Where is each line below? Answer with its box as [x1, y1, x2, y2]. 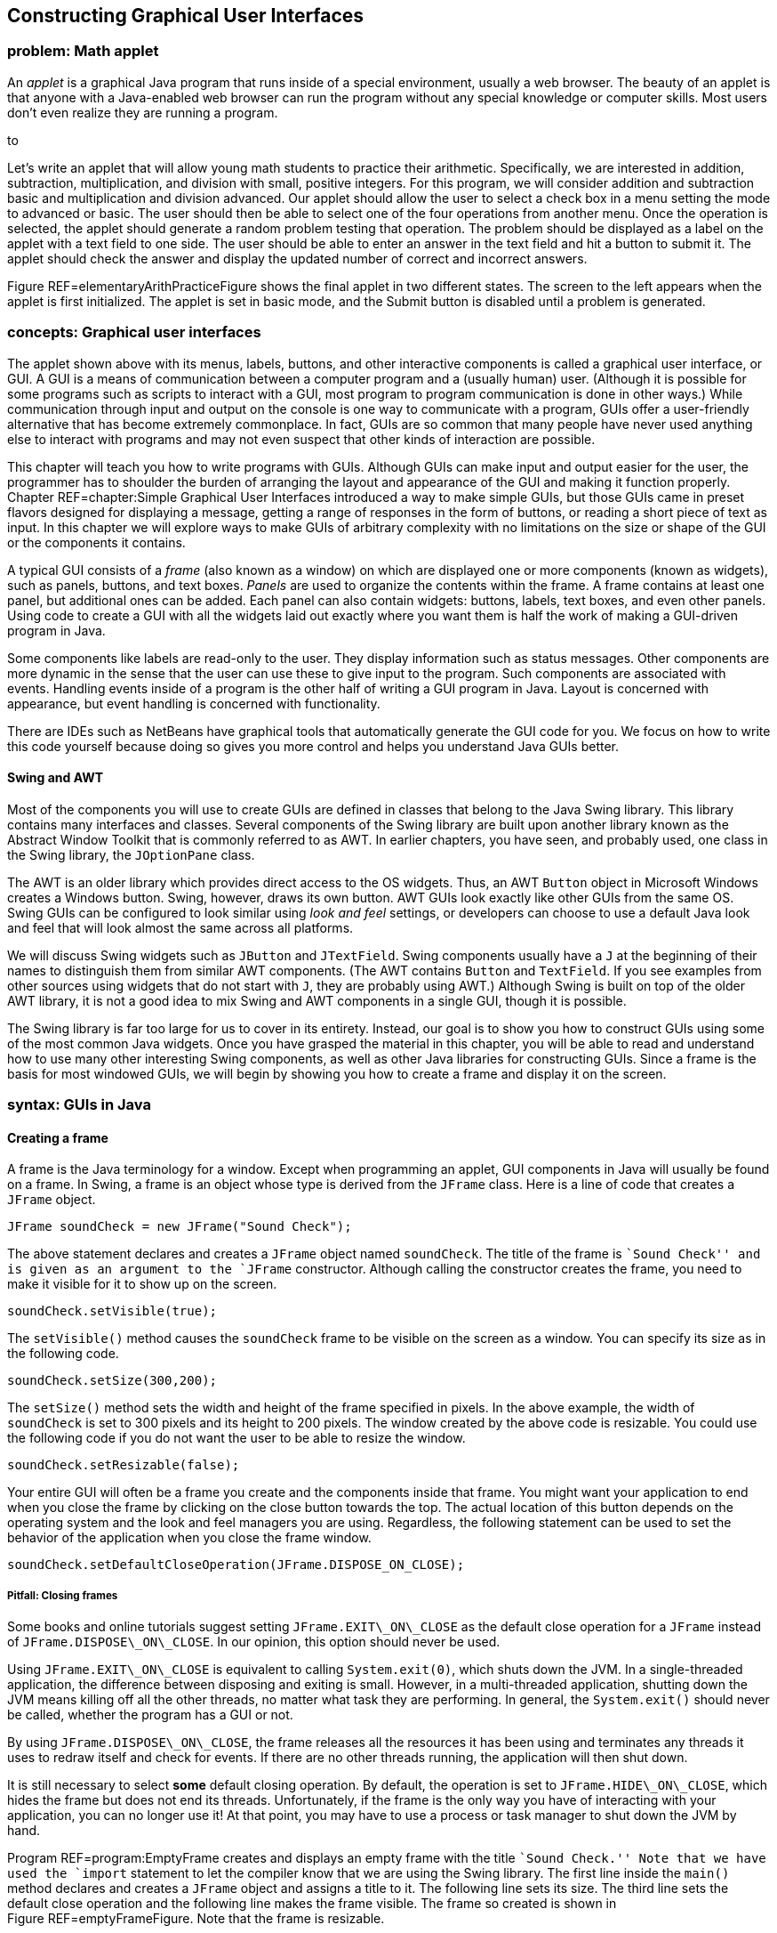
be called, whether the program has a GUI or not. [7, 1707, 293, 1723]
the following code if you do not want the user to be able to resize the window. [7, 1430, 466, 1446]
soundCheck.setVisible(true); [7, 1304, 218, 1319]
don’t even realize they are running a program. [7, 104, 278, 120]
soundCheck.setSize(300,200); [7, 1373, 218, 1388]
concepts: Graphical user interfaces [7, 323, 261, 342]
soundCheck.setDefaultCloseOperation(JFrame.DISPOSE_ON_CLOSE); [7, 1557, 465, 1573]
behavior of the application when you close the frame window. [7, 1530, 372, 1546]
